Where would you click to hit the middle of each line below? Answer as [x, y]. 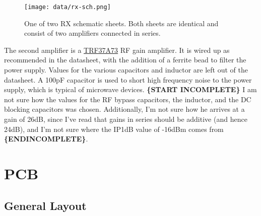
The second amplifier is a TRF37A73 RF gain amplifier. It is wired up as [117, 50]
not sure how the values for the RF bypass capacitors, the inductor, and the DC [128, 99]
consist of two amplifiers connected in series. [92, 33]
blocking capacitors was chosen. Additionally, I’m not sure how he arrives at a [124, 109]
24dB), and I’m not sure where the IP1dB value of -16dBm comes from [114, 129]
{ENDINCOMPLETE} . [46, 139]
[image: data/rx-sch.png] [68, 7]
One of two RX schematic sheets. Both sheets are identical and [121, 23]
